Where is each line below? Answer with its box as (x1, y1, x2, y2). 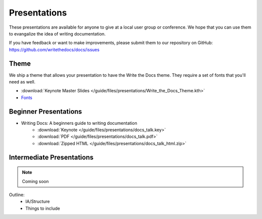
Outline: (9, 192, 25, 198)
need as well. (9, 79, 36, 85)
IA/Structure (25, 199, 50, 204)
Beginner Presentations (9, 107, 82, 116)
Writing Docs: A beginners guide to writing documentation (21, 120, 138, 126)
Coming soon (22, 178, 49, 184)
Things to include (25, 205, 60, 211)
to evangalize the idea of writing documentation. (9, 31, 106, 36)
